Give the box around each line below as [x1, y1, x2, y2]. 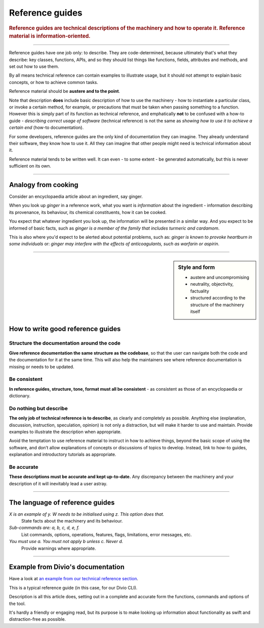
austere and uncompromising [190, 274, 249, 280]
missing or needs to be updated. [9, 364, 74, 370]
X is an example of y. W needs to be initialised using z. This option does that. [9, 511, 165, 517]
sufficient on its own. [9, 163, 51, 169]
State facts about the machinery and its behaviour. [21, 518, 123, 523]
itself [190, 309, 200, 314]
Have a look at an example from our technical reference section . [9, 576, 138, 582]
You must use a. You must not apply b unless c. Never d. [9, 539, 123, 544]
